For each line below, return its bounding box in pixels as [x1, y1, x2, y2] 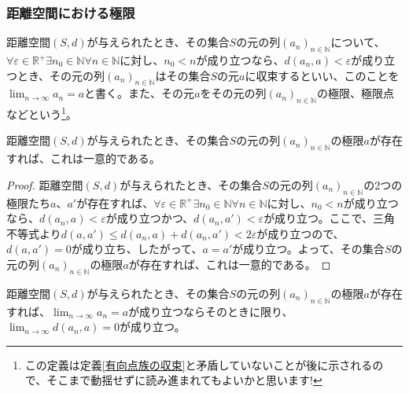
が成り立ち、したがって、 [71, 241, 203, 257]
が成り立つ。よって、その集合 [232, 241, 385, 257]
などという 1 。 [6, 104, 77, 122]
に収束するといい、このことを [245, 67, 400, 83]
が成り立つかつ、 [105, 210, 194, 226]
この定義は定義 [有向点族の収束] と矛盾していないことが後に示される [24, 356, 373, 373]
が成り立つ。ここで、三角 [263, 210, 396, 226]
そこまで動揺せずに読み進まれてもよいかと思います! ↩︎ [46, 372, 322, 388]
